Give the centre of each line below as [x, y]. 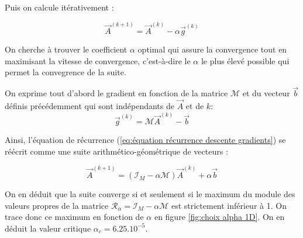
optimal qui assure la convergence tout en [212, 49]
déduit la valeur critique [48, 228]
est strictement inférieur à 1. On [229, 205]
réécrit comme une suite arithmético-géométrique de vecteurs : [116, 151]
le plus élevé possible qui [245, 60]
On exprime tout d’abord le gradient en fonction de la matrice [116, 93]
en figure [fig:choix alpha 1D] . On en [219, 217]
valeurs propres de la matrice [57, 205]
